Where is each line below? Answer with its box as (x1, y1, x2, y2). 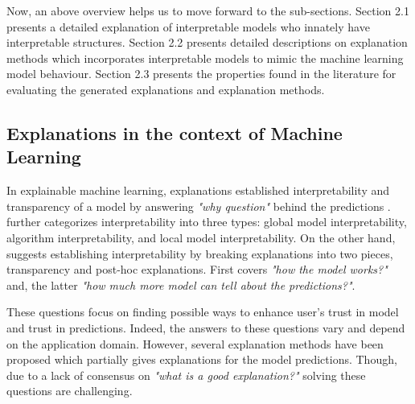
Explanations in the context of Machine (6, 120, 343, 145)
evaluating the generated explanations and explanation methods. (6, 80, 325, 97)
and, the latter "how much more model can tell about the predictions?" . (6, 276, 355, 293)
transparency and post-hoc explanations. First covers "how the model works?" (6, 261, 388, 278)
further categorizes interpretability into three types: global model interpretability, (6, 213, 407, 230)
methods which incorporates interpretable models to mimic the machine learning (6, 49, 404, 66)
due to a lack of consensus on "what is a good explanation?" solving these (6, 366, 366, 383)
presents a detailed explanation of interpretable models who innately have (6, 18, 370, 35)
